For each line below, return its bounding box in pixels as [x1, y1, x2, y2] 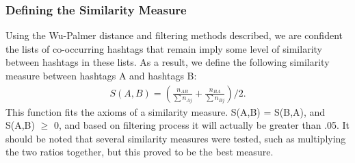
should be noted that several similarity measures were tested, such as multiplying [5, 131, 346, 145]
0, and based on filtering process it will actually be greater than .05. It [53, 118, 350, 132]
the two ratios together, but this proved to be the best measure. [5, 145, 274, 159]
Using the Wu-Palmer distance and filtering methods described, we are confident [5, 28, 343, 42]
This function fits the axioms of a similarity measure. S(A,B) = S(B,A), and [5, 104, 326, 118]
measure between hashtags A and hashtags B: [5, 68, 197, 82]
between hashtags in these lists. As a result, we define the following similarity [5, 55, 330, 69]
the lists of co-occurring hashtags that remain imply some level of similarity [5, 41, 322, 55]
